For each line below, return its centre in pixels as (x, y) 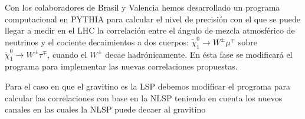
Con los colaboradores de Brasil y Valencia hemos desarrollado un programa (142, 7)
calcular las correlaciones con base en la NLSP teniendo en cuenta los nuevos (144, 97)
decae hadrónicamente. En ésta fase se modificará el (199, 54)
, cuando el (67, 54)
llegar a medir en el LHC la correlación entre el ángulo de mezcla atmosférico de (150, 30)
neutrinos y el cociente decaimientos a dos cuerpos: (97, 42)
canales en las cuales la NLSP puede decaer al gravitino (105, 109)
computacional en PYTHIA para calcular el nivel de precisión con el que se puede (152, 19)
